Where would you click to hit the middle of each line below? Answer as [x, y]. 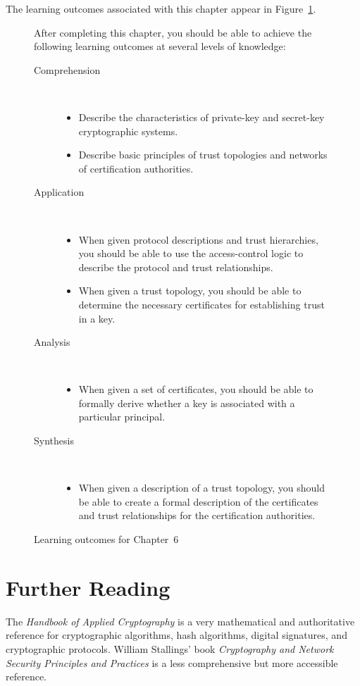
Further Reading [88, 587]
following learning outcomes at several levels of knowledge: [160, 46]
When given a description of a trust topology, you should [201, 488]
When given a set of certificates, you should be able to [196, 389]
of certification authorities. [136, 168]
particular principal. [122, 417]
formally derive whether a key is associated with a [187, 403]
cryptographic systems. [128, 131]
